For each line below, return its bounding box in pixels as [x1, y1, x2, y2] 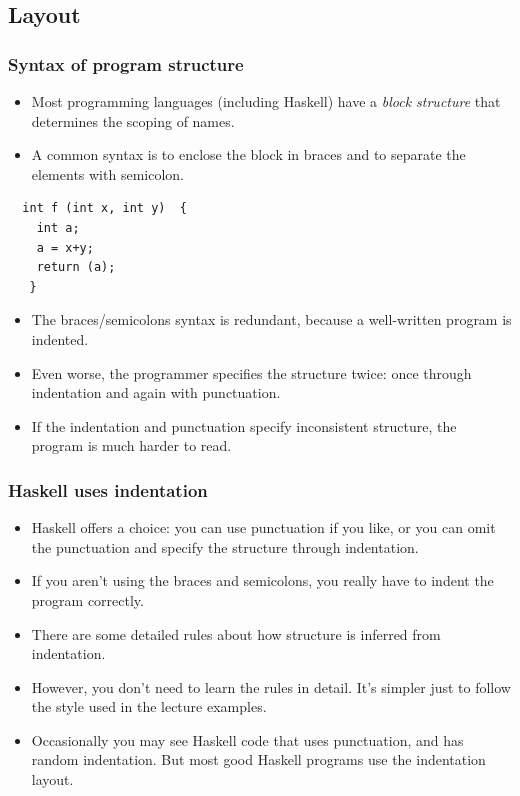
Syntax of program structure [8, 51, 244, 76]
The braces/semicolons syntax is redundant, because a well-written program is [31, 309, 512, 330]
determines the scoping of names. [31, 110, 235, 131]
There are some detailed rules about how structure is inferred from [31, 623, 441, 644]
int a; [36, 220, 80, 235]
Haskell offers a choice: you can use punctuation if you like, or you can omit [31, 517, 496, 538]
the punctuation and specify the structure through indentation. [31, 536, 419, 557]
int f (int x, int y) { [22, 201, 187, 216]
